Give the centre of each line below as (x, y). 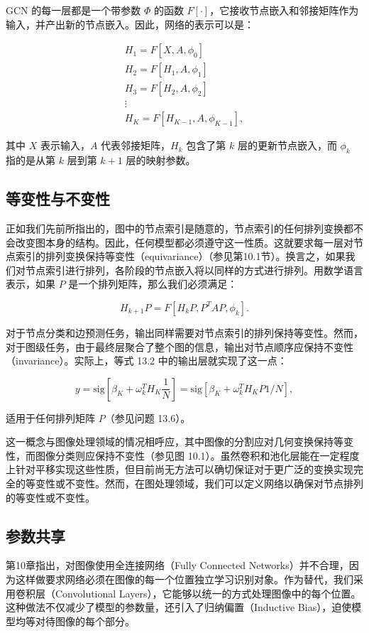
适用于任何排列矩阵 (50, 417)
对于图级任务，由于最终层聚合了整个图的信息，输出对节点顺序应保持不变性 (180, 346)
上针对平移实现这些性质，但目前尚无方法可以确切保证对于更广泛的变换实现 (180, 469)
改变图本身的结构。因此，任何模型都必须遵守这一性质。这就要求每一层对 (184, 242)
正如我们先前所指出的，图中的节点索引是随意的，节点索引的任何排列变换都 (180, 228)
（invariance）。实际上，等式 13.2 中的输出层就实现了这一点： (147, 361)
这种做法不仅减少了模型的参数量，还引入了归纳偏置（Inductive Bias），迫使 (179, 607)
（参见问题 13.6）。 (148, 417)
